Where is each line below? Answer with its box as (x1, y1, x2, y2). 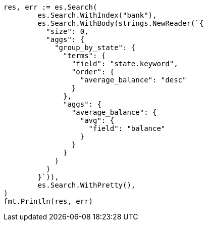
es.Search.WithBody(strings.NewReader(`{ (37, 19, 204, 27)
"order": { (71, 68, 115, 76)
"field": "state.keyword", (71, 60, 178, 68)
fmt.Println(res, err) (4, 197, 93, 205)
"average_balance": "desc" (80, 76, 187, 84)
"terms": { (63, 52, 106, 60)
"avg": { (80, 116, 115, 124)
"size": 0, (46, 27, 89, 35)
